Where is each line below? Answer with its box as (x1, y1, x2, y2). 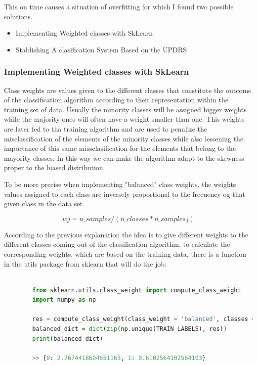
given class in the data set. (4, 198, 85, 209)
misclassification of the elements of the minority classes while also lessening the (4, 133, 244, 143)
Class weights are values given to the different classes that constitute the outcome (4, 85, 252, 95)
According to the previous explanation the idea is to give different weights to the (4, 229, 249, 239)
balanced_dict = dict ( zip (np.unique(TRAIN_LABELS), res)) (32, 325, 227, 333)
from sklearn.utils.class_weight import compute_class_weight (32, 286, 241, 294)
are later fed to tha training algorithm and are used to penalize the (4, 123, 207, 134)
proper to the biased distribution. (4, 162, 105, 173)
